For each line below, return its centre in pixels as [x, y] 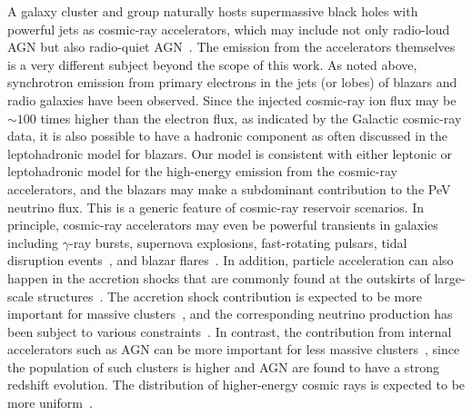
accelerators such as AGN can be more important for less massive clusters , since [234, 349]
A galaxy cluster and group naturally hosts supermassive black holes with [213, 11]
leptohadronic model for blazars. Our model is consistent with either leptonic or [230, 153]
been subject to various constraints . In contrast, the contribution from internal [230, 331]
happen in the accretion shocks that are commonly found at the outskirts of [219, 277]
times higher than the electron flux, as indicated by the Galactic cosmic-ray [251, 118]
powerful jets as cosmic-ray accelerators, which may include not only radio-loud [229, 29]
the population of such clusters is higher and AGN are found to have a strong [224, 366]
